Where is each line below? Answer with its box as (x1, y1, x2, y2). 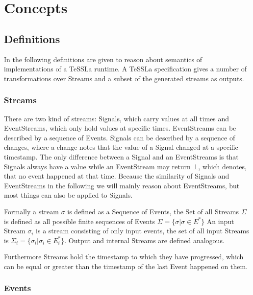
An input (206, 216, 234, 226)
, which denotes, (198, 161, 247, 171)
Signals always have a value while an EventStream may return (4, 161, 191, 171)
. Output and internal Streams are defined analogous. (64, 235, 225, 245)
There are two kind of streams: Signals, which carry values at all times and (4, 113, 229, 123)
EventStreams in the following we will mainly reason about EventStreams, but (4, 180, 240, 190)
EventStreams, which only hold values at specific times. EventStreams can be (4, 123, 236, 133)
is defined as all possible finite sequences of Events (4, 216, 155, 226)
